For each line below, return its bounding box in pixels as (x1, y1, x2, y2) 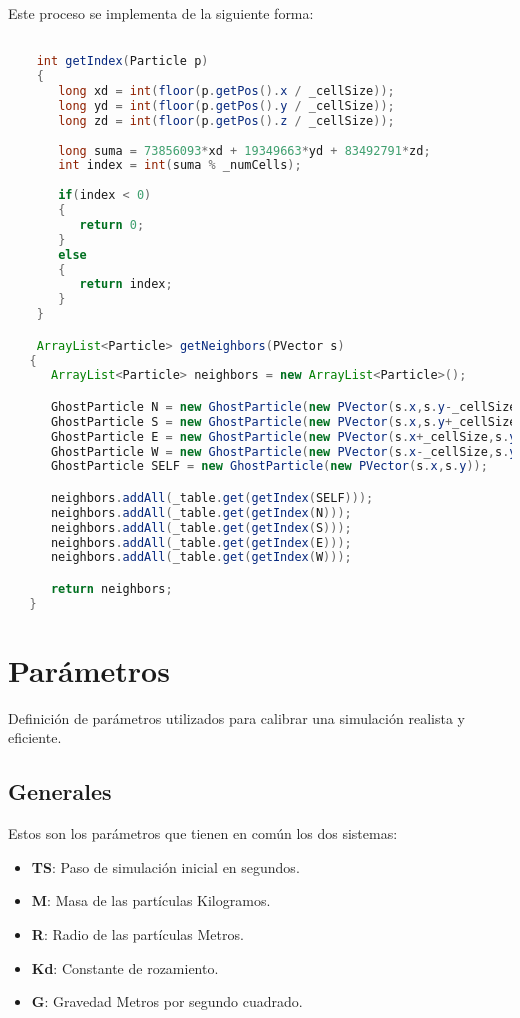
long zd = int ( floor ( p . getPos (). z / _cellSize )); (58, 113, 395, 128)
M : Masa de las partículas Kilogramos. (31, 890, 271, 911)
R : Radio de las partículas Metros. (31, 924, 244, 945)
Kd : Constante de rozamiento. (31, 957, 219, 978)
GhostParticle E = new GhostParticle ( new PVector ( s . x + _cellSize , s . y (50, 429, 517, 444)
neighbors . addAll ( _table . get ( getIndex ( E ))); (50, 535, 352, 550)
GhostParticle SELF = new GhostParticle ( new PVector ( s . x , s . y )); (50, 459, 488, 474)
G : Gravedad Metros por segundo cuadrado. (31, 991, 303, 1012)
